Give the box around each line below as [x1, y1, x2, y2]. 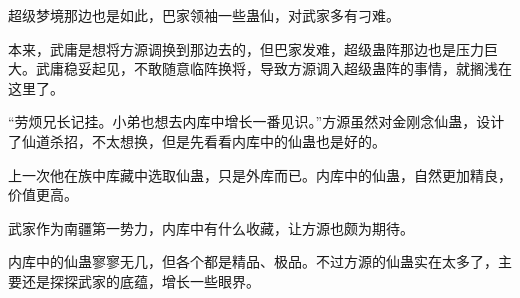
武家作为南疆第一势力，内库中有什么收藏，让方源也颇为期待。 [8, 217, 414, 238]
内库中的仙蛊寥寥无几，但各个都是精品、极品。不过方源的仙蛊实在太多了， [8, 251, 498, 272]
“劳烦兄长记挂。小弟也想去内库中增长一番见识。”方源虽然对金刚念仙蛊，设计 [8, 111, 505, 132]
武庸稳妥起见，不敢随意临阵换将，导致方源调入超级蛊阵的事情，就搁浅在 [35, 58, 512, 79]
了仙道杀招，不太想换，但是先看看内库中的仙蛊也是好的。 [8, 130, 386, 151]
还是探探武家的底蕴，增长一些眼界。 [21, 270, 260, 291]
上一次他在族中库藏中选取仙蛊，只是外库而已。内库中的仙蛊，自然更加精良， [8, 164, 512, 185]
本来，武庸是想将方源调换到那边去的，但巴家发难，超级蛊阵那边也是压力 [8, 38, 484, 59]
